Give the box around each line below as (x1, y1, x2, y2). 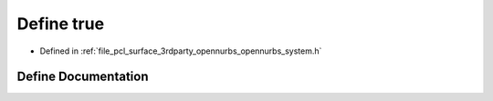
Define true (16, 14, 105, 34)
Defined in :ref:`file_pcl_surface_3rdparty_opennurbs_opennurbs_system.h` (39, 45, 322, 56)
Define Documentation (16, 69, 149, 85)
